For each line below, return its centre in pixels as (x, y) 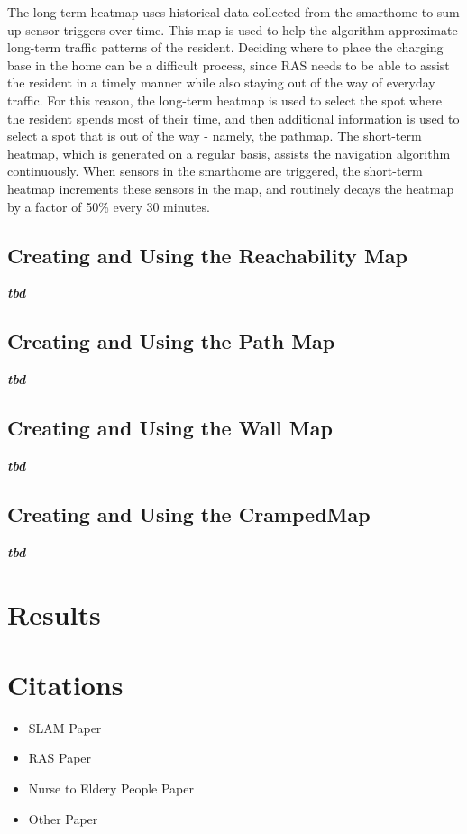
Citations (65, 684)
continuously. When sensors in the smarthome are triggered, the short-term (215, 171)
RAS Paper (60, 758)
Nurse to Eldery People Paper (111, 788)
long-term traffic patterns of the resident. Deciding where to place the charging (225, 47)
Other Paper (63, 818)
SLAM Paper (65, 727)
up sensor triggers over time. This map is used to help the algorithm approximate (233, 29)
